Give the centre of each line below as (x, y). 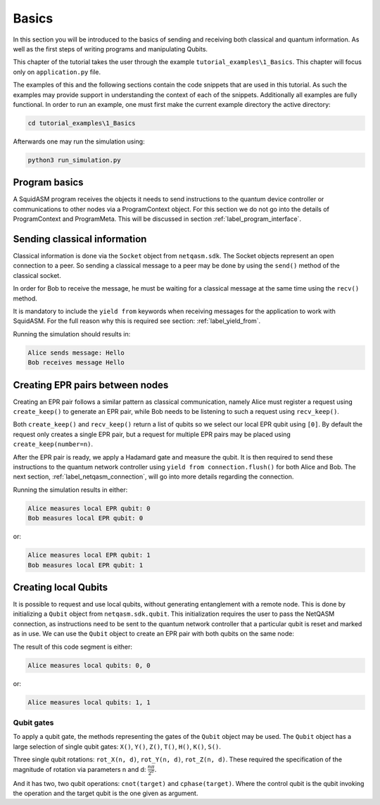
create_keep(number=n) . (53, 444)
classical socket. (37, 275)
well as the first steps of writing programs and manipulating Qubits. (110, 49)
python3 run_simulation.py (74, 160)
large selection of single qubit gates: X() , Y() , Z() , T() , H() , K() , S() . (117, 747)
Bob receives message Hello (76, 363)
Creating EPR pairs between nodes (91, 385)
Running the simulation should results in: (72, 334)
